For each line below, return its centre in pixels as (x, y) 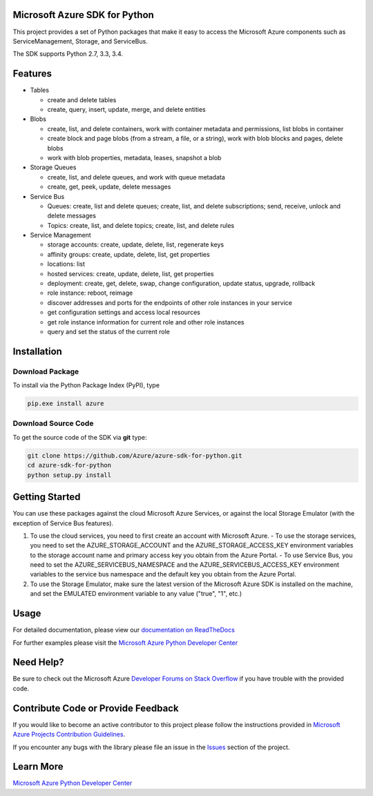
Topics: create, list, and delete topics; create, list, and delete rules (141, 225)
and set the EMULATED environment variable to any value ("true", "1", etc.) (136, 594)
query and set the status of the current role (109, 331)
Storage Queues (53, 167)
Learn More (38, 767)
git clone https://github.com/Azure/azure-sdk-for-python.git (135, 455)
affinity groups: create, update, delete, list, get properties (128, 254)
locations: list (66, 264)
